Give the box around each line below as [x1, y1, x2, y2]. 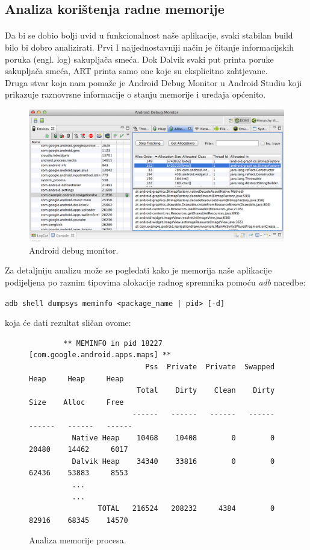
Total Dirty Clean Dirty [136, 386, 275, 395]
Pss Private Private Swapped [145, 363, 275, 372]
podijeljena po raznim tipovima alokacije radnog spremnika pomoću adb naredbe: [5, 276, 306, 288]
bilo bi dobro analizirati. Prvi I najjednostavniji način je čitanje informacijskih [5, 40, 294, 53]
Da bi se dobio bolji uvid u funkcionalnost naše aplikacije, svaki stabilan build [5, 29, 293, 42]
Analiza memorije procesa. [29, 534, 126, 546]
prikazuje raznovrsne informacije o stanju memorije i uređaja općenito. [5, 88, 266, 101]
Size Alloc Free [29, 398, 124, 407]
